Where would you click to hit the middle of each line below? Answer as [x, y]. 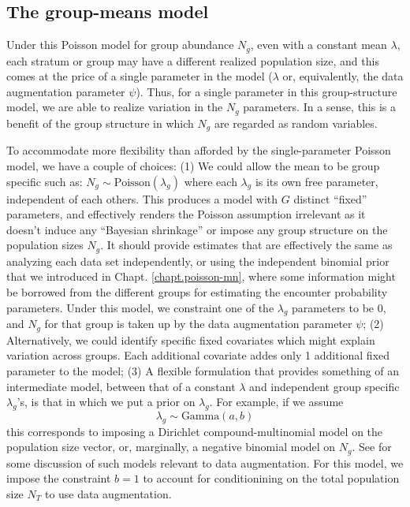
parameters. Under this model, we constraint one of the [140, 307]
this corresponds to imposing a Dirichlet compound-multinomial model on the [195, 431]
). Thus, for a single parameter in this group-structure [266, 91]
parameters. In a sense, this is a [320, 107]
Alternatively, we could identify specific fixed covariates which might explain [191, 339]
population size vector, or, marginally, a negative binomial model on [171, 447]
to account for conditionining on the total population [271, 478]
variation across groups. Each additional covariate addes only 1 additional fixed [198, 355]
